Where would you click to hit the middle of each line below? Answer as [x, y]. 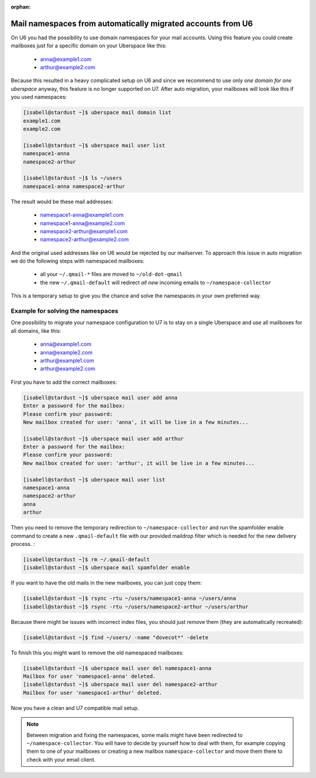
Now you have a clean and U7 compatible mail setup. [75, 708]
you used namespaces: [39, 97]
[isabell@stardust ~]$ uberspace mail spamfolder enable [107, 568]
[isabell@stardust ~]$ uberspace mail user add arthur [103, 439]
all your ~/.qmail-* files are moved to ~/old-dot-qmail [111, 274]
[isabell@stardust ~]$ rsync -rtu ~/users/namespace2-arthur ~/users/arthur [136, 607]
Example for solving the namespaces [65, 311]
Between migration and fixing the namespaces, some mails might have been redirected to [135, 735]
